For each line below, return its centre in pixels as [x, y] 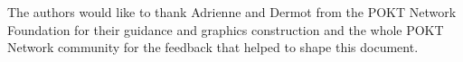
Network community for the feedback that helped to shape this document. [213, 47]
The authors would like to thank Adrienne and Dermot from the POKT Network [232, 12]
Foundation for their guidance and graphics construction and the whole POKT [226, 29]
